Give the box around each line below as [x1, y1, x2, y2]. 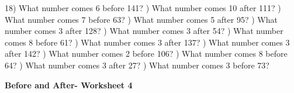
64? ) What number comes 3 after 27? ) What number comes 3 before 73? [5, 58, 269, 71]
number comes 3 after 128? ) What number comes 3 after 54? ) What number [5, 25, 283, 37]
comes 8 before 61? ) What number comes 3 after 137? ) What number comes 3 [5, 36, 290, 48]
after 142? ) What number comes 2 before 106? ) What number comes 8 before [5, 47, 288, 60]
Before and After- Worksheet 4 [5, 78, 133, 91]
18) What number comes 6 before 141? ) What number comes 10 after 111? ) [5, 2, 281, 13]
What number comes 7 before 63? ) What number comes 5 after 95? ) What [5, 13, 278, 25]
